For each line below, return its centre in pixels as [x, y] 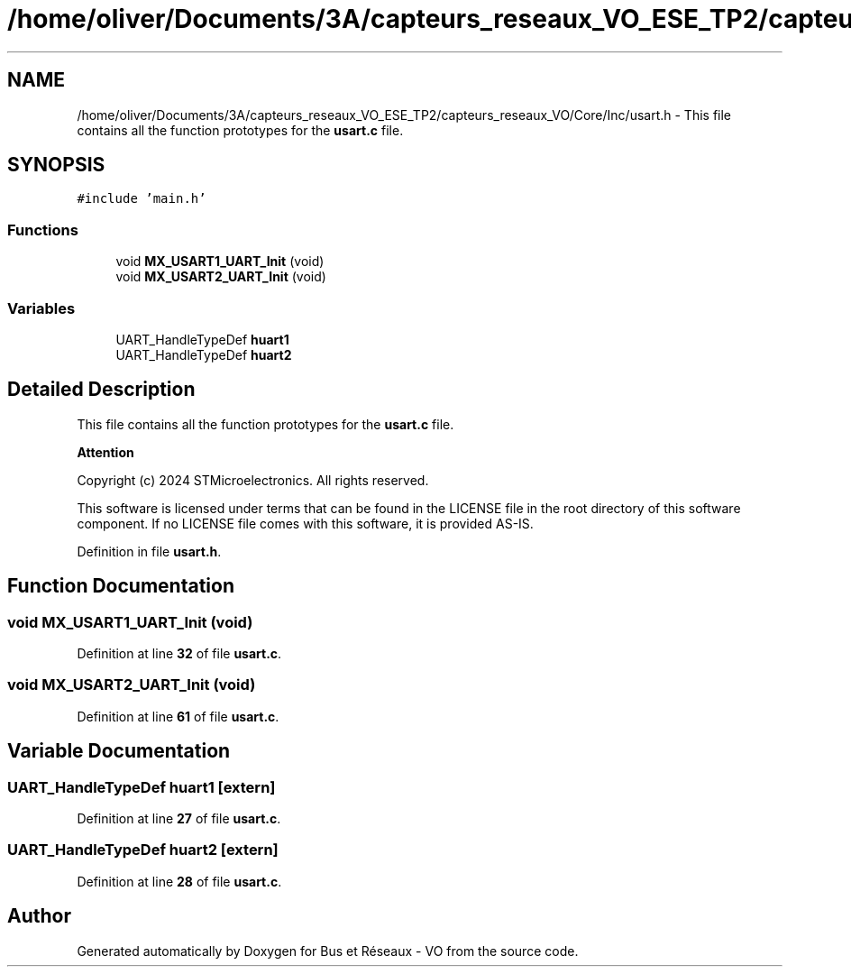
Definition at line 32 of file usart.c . [179, 653]
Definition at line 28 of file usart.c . [179, 881]
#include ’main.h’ [142, 199]
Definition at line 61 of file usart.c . [178, 716]
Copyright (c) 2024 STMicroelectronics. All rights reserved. [253, 480]
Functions [43, 230]
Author [39, 916]
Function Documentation [121, 586]
